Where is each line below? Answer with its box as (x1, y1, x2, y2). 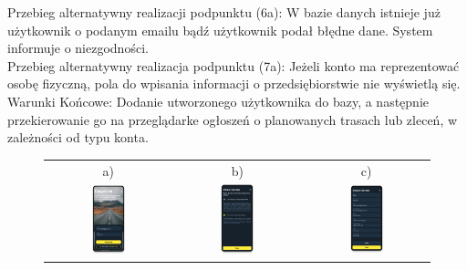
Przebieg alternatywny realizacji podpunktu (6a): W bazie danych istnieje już (7, 3, 441, 21)
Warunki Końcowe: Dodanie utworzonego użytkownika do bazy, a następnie (7, 91, 429, 110)
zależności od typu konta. (7, 128, 149, 147)
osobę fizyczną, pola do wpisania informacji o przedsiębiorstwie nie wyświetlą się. (7, 74, 461, 93)
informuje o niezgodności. (7, 38, 149, 57)
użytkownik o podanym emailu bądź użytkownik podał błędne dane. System (7, 20, 433, 39)
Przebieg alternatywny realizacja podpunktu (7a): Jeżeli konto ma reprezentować (7, 56, 460, 75)
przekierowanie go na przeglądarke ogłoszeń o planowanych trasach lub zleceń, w (7, 109, 458, 129)
